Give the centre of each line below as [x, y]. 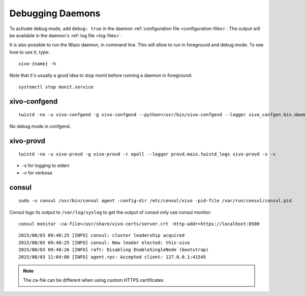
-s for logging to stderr [46, 166]
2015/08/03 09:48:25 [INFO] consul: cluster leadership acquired [102, 235]
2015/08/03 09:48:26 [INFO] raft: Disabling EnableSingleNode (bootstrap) [114, 250]
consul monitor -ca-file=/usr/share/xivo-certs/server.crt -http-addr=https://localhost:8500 [139, 224]
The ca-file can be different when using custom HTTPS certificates [93, 280]
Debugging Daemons [55, 13]
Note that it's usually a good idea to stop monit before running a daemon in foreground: [101, 75]
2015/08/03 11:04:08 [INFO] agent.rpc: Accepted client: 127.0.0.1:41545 [112, 257]
